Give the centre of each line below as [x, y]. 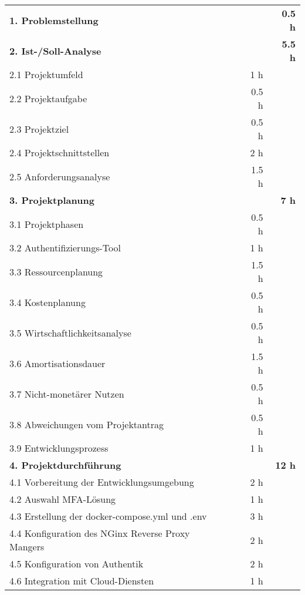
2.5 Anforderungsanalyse [60, 176]
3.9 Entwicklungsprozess [59, 448]
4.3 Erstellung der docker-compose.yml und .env [108, 516]
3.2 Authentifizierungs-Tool [65, 248]
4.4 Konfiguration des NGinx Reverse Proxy [100, 533]
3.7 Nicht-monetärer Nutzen [67, 394]
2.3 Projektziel [39, 129]
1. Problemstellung [54, 20]
